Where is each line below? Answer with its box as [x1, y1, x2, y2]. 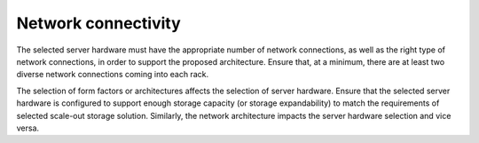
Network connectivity [16, 13, 181, 33]
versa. [16, 123, 40, 133]
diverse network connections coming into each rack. [16, 69, 208, 80]
